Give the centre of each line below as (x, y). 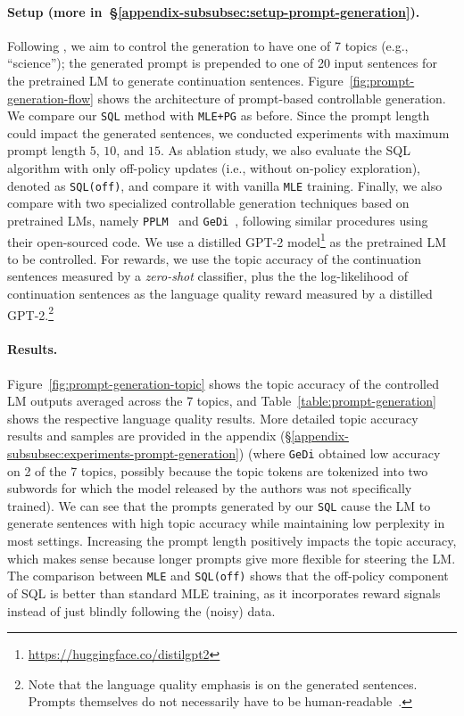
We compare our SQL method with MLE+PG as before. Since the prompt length (219, 115)
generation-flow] (50, 98)
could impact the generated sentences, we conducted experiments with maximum (228, 132)
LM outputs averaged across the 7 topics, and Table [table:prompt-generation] (222, 401)
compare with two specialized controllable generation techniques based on (208, 203)
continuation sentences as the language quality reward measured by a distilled (220, 293)
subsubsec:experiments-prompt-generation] (123, 453)
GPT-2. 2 (31, 313)
